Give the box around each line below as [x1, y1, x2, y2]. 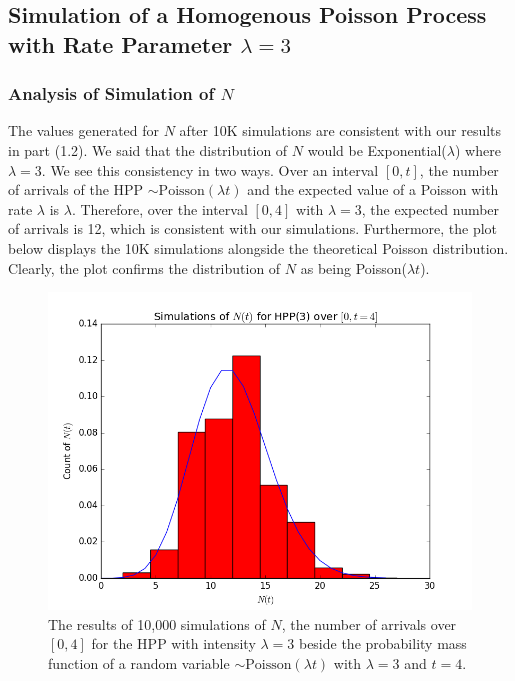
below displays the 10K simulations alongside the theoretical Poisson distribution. [8, 237, 509, 258]
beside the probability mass [298, 633, 467, 654]
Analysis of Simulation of [8, 81, 215, 106]
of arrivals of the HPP [8, 179, 144, 200]
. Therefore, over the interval [71, 198, 248, 219]
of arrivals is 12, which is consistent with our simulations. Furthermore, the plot [8, 218, 498, 239]
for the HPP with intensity [91, 633, 256, 654]
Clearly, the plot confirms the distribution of [8, 257, 281, 278]
